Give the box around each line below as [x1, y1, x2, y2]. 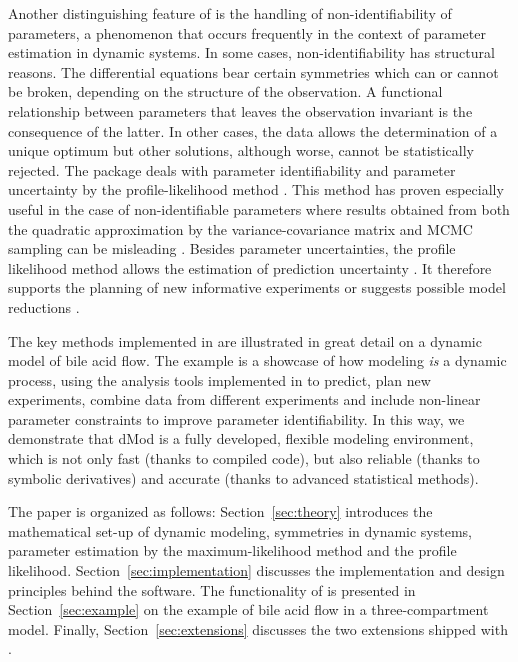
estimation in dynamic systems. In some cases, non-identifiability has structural [8, 42, 495, 63]
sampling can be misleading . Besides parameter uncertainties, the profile [8, 238, 456, 259]
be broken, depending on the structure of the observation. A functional [8, 81, 443, 102]
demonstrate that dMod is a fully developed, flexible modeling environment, [8, 428, 474, 449]
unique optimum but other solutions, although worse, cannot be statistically [8, 140, 475, 161]
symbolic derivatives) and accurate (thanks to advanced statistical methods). [8, 467, 479, 488]
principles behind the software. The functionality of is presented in [8, 579, 416, 600]
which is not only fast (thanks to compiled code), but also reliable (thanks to [8, 448, 480, 469]
